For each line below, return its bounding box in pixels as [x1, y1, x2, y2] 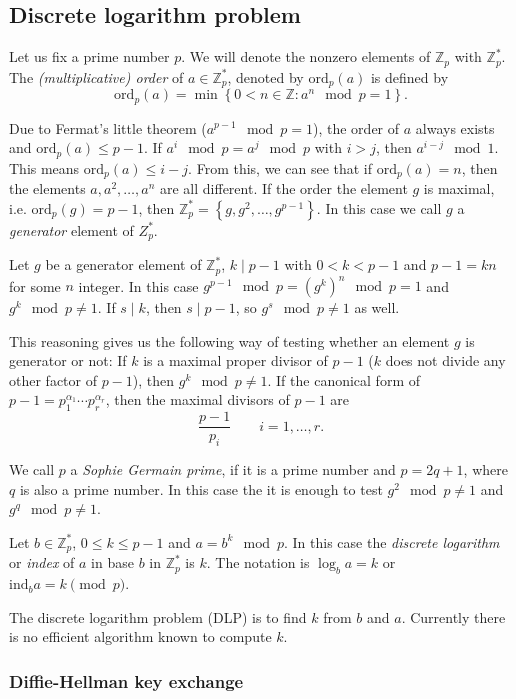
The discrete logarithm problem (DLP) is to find [9, 606, 307, 627]
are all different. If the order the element [159, 178, 408, 199]
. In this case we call [316, 197, 442, 218]
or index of [9, 552, 75, 573]
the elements [9, 178, 86, 199]
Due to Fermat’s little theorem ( [9, 117, 207, 138]
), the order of [313, 117, 400, 138]
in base [91, 552, 134, 573]
